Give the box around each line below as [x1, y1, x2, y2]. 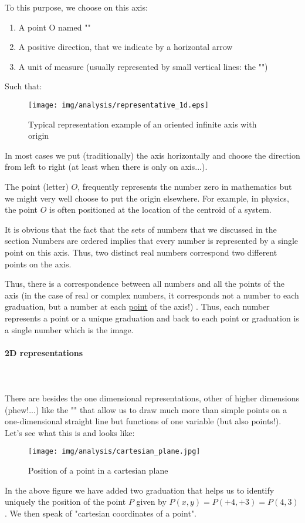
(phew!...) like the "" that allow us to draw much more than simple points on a [5, 403, 287, 415]
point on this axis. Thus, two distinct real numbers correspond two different [5, 246, 277, 258]
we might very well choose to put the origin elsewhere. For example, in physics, [5, 192, 289, 204]
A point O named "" [18, 21, 91, 33]
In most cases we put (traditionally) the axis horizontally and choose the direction [5, 149, 300, 161]
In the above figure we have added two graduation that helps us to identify [5, 484, 274, 496]
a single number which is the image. [5, 323, 134, 336]
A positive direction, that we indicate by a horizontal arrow [18, 41, 233, 53]
